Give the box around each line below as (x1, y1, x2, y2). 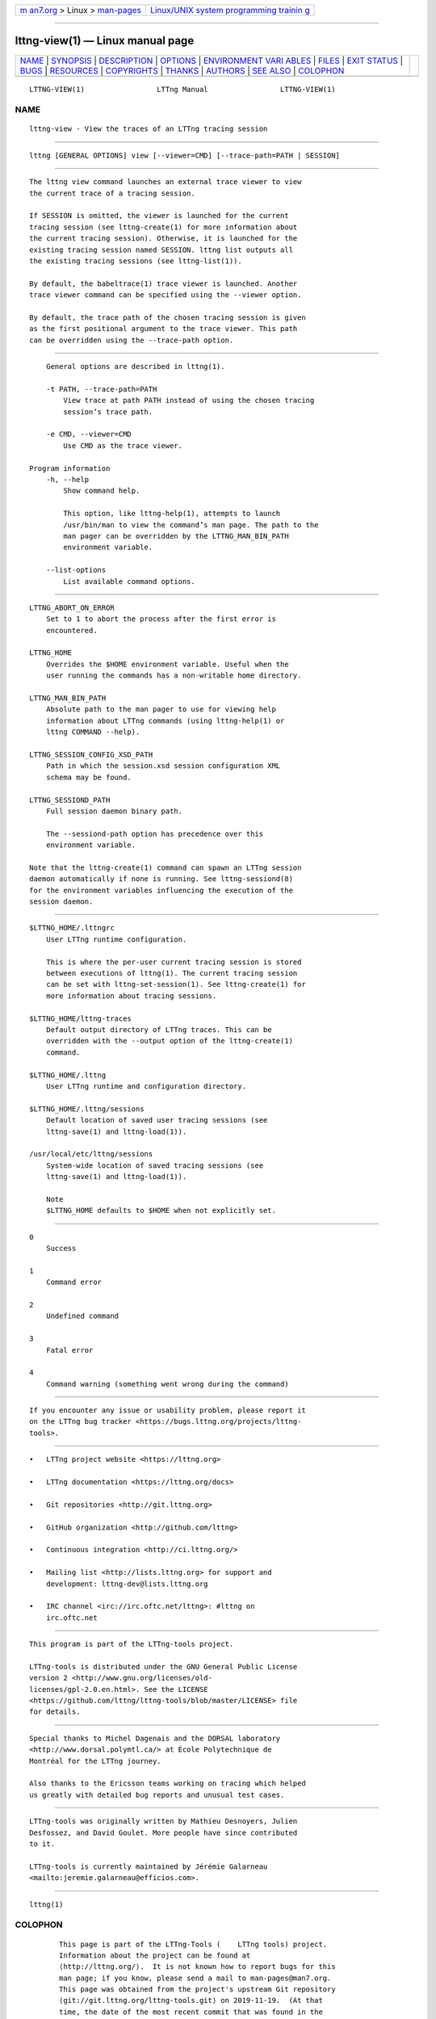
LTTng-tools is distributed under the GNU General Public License (29, 1662, 298, 1671)
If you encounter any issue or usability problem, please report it (29, 1406, 306, 1415)
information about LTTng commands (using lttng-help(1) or (45, 716, 285, 725)
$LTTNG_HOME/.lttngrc (29, 923, 115, 933)
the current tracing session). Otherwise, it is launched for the (29, 234, 298, 243)
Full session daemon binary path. (45, 806, 183, 816)
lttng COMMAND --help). (45, 728, 140, 737)
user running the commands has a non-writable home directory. (45, 671, 302, 680)
